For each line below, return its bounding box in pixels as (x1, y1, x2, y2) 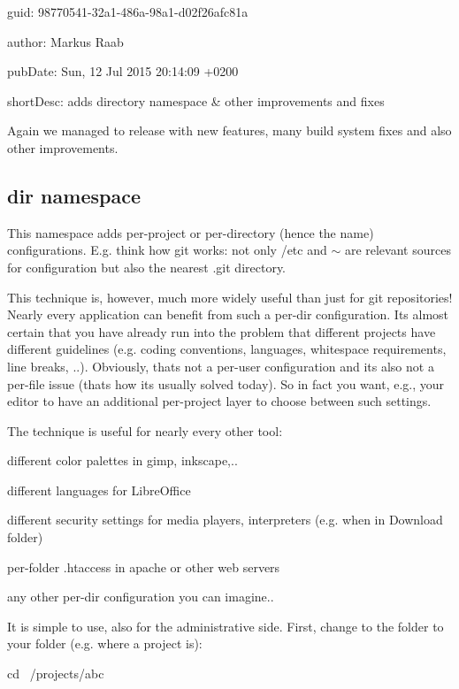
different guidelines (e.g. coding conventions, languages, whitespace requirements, (7, 340, 447, 358)
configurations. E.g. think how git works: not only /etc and (7, 241, 327, 259)
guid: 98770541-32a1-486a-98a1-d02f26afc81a (7, 3, 249, 20)
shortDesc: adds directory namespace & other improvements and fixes (7, 91, 385, 110)
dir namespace (7, 181, 141, 209)
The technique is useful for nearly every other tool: (7, 421, 283, 440)
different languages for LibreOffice (7, 480, 191, 499)
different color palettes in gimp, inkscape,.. (7, 451, 238, 470)
